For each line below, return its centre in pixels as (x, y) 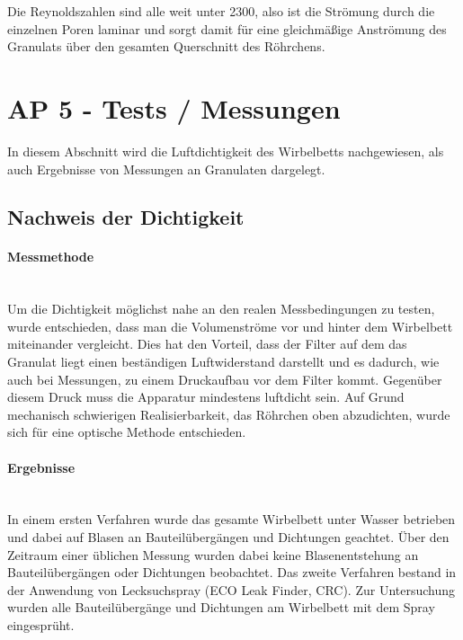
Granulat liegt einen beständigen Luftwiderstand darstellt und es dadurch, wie (223, 362)
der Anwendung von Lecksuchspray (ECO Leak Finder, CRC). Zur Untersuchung (231, 589)
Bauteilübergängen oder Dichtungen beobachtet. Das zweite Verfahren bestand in (232, 572)
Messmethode (51, 257)
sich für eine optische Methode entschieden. (127, 432)
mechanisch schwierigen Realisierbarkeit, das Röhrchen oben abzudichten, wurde (229, 414)
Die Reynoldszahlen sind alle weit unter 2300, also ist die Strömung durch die (221, 11)
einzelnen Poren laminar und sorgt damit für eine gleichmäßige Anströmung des (227, 28)
